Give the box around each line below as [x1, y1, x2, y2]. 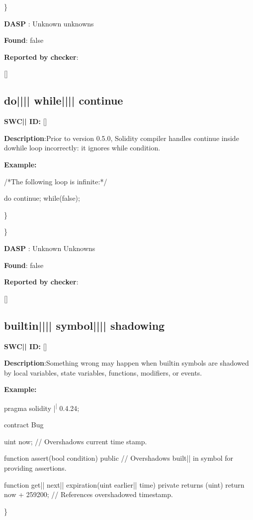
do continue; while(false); [4, 193, 80, 203]
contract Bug [4, 419, 44, 430]
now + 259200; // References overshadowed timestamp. [4, 489, 173, 500]
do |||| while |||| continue [4, 93, 123, 108]
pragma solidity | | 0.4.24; [4, 401, 80, 413]
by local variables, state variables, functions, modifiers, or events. [4, 367, 202, 378]
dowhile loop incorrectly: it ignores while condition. [4, 142, 161, 153]
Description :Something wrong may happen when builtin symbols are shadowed [4, 358, 249, 368]
